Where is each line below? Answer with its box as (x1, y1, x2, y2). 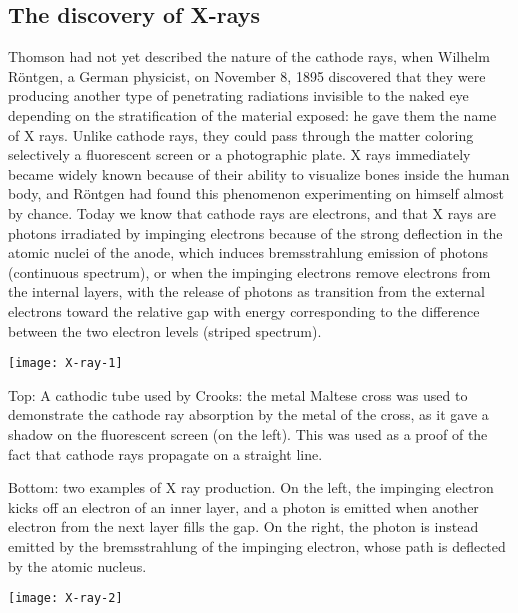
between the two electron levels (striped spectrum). (8, 320, 322, 341)
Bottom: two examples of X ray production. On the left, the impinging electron (8, 477, 494, 498)
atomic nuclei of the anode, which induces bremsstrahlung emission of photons (8, 242, 489, 263)
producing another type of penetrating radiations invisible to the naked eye (8, 85, 469, 106)
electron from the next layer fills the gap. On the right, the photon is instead (8, 516, 479, 537)
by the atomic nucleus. (8, 555, 147, 576)
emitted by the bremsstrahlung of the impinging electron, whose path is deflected (8, 535, 506, 556)
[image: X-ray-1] (8, 356, 123, 371)
